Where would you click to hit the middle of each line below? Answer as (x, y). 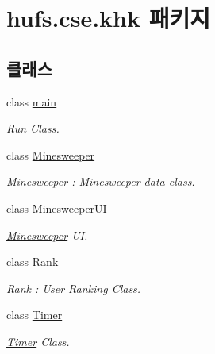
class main (32, 101)
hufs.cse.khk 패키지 (108, 18)
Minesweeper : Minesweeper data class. (101, 181)
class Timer (35, 315)
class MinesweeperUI (57, 208)
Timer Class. (38, 341)
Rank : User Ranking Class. (74, 288)
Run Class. (33, 128)
